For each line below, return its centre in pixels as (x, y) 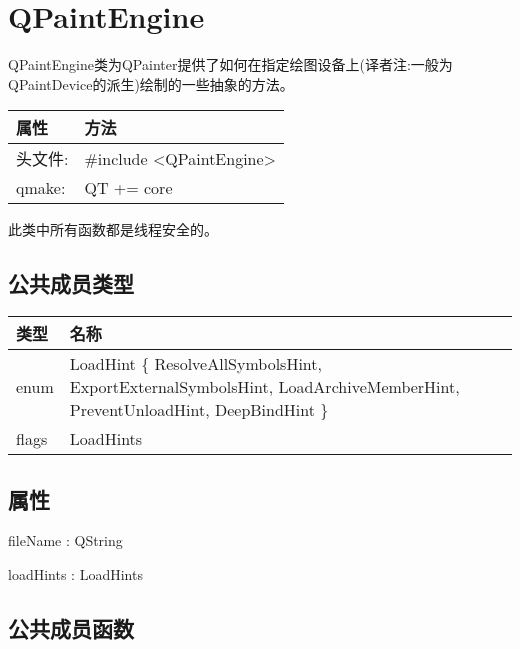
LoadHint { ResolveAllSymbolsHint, (195, 364)
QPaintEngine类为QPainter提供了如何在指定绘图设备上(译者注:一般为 (230, 64)
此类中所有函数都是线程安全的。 (113, 229)
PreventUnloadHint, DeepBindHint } (199, 410)
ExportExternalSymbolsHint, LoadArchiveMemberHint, (264, 387)
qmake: (41, 188)
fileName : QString (65, 540)
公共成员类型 (71, 283)
